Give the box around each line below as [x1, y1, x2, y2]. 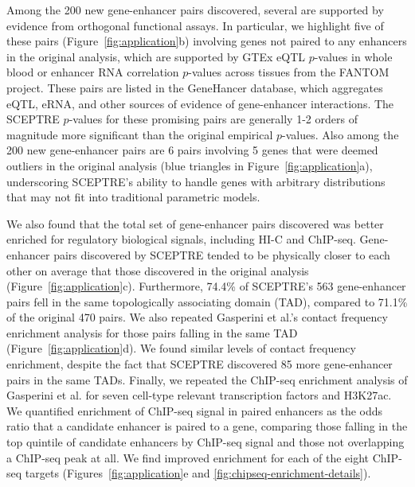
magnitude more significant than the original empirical [6, 126, 273, 142]
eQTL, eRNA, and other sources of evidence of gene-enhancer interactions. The [6, 95, 394, 111]
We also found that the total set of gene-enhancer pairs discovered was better [6, 215, 384, 232]
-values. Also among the [282, 126, 399, 142]
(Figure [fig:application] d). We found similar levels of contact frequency [6, 340, 356, 356]
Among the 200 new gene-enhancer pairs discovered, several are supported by [6, 2, 384, 18]
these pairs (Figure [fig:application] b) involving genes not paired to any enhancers [6, 33, 407, 49]
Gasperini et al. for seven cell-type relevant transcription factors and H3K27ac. [6, 387, 392, 403]
